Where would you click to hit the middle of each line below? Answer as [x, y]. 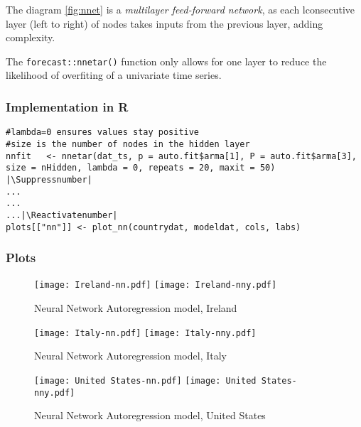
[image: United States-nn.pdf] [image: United [145, 380]
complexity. [31, 37]
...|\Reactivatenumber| [62, 215]
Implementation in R [67, 106]
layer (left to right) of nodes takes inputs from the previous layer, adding [165, 23]
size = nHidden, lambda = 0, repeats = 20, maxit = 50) [141, 168]
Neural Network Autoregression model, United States [150, 415]
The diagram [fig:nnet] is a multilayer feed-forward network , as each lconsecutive [180, 9]
